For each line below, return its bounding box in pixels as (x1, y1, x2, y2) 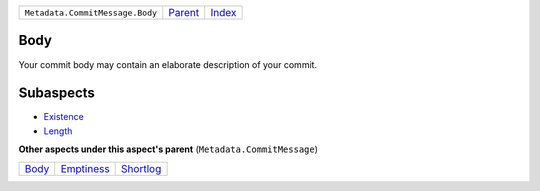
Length (43, 125, 73, 137)
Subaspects (18, 85, 95, 102)
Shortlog (120, 161, 162, 175)
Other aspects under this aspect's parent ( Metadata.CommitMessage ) (18, 143, 319, 155)
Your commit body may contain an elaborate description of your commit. (18, 58, 318, 70)
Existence (43, 111, 84, 123)
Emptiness (60, 161, 110, 175)
